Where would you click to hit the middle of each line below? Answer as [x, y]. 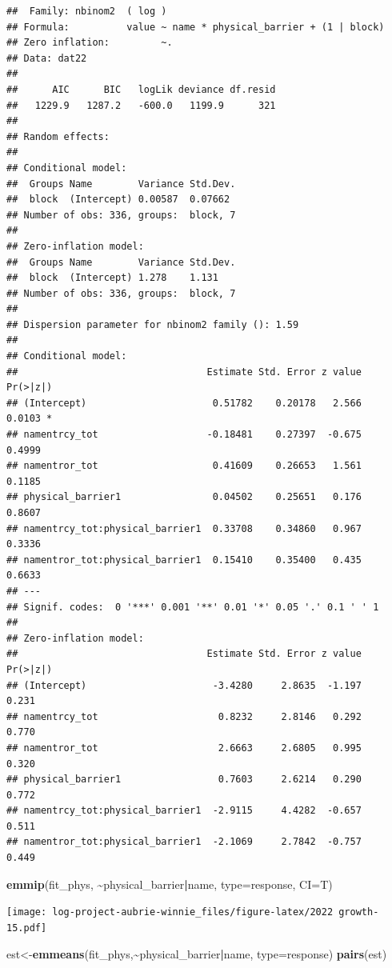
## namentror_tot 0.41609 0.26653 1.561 [184, 466]
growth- [359, 912]
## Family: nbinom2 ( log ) [87, 11]
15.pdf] [27, 928]
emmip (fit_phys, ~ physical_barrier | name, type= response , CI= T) [170, 884]
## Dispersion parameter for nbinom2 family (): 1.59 [153, 324]
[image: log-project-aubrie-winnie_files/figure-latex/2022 [170, 912]
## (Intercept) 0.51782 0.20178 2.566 [184, 403]
